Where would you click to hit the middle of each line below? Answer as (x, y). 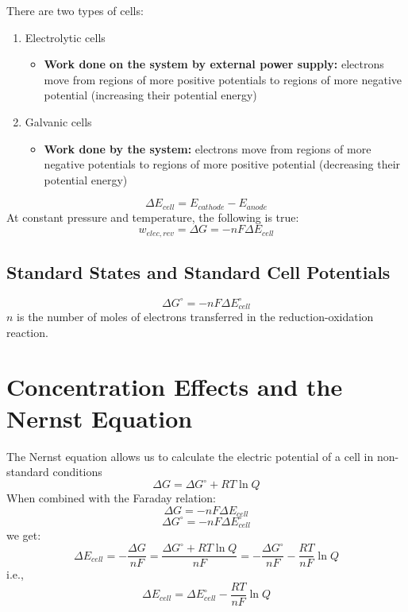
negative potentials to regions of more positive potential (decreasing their (222, 164)
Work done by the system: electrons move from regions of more (208, 148)
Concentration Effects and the (175, 387)
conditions (77, 472)
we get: (24, 535)
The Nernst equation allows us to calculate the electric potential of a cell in (190, 456)
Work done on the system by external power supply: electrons (214, 64)
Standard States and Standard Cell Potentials (198, 272)
